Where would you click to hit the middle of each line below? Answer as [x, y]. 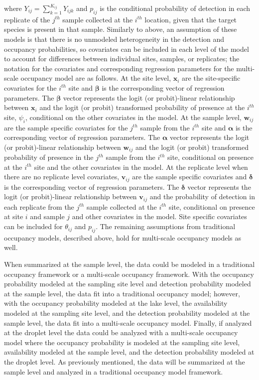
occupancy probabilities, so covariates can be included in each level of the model [127, 49]
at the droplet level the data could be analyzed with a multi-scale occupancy [121, 332]
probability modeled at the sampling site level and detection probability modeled [128, 284]
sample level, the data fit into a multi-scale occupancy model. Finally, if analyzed [128, 322]
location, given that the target [191, 19]
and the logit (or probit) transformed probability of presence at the [142, 107]
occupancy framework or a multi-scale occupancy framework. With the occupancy [129, 274]
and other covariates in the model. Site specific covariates [159, 216]
